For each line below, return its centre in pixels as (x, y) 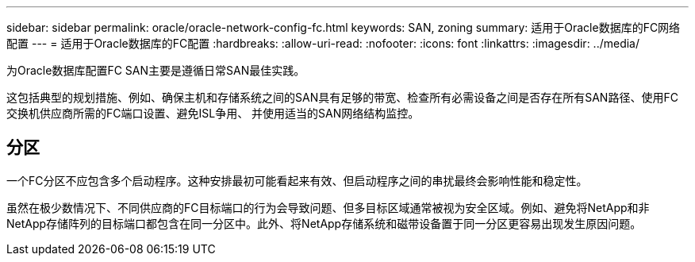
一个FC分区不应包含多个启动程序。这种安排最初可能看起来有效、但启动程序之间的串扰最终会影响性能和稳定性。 (297, 180)
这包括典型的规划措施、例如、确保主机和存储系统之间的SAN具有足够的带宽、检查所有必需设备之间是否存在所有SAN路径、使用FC (342, 97)
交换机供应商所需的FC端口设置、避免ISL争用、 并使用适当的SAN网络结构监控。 (213, 113)
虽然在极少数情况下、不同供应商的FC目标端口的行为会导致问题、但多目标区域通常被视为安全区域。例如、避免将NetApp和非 (328, 207)
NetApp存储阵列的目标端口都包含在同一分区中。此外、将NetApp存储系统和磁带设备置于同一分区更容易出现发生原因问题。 (324, 223)
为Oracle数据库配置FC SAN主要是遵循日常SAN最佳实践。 (156, 70)
